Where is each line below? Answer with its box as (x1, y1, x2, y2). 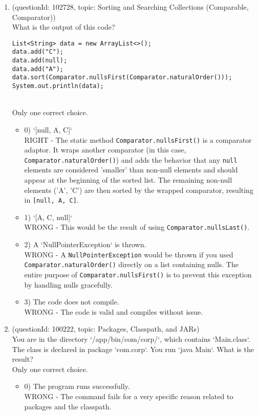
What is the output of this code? (12, 21, 115, 32)
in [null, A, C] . (24, 194, 79, 205)
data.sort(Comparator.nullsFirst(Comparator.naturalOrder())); (12, 74, 232, 81)
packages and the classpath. (24, 401, 112, 411)
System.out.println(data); (12, 82, 104, 90)
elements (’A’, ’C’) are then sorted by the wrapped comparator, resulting (24, 184, 253, 195)
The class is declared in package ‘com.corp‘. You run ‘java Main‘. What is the (12, 343, 254, 354)
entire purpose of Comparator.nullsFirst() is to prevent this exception (24, 269, 252, 279)
